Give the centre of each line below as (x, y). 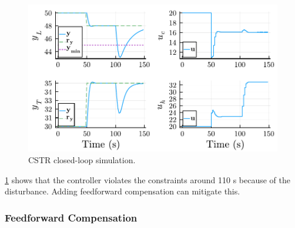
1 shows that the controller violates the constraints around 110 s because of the (147, 179)
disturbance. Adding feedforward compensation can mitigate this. (123, 191)
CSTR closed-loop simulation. (82, 159)
